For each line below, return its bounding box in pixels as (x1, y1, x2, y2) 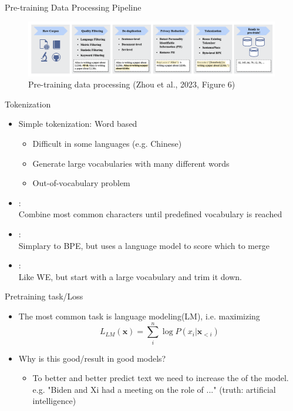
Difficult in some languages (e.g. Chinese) (32, 137, 182, 150)
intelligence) (32, 395, 76, 407)
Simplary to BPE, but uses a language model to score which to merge (18, 239, 270, 251)
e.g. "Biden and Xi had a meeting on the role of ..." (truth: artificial (32, 383, 276, 395)
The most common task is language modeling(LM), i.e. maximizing (18, 309, 260, 322)
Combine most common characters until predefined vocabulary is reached (18, 208, 282, 220)
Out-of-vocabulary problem (32, 177, 130, 189)
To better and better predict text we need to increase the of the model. (32, 372, 289, 384)
